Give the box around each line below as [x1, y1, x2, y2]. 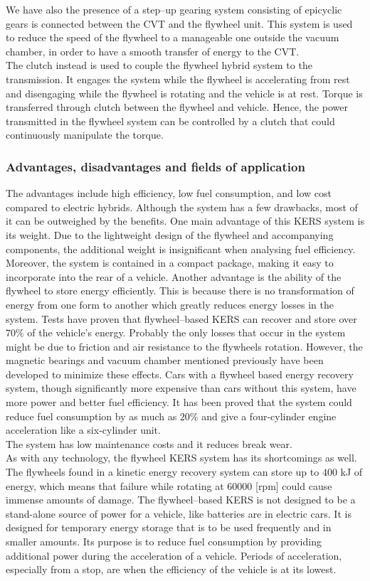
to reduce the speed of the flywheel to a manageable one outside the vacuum [6, 30, 339, 45]
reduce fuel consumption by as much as [6, 408, 177, 423]
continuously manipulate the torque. [6, 127, 164, 142]
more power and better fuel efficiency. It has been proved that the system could [6, 395, 352, 410]
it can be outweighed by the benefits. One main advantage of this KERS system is [6, 213, 364, 228]
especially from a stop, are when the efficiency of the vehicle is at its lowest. [6, 562, 337, 577]
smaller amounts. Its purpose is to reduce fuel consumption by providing [6, 534, 322, 548]
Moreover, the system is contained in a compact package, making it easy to [6, 255, 334, 270]
